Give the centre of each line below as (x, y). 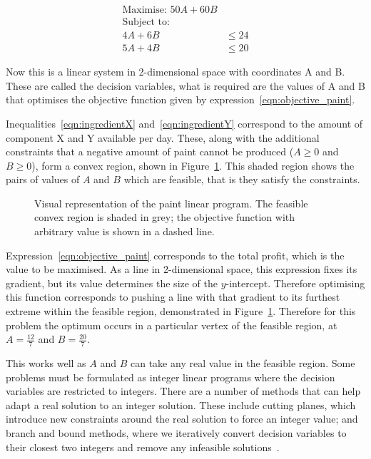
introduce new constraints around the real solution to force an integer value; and (182, 419)
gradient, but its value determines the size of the (112, 283)
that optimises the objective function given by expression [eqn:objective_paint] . (181, 99)
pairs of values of (43, 179)
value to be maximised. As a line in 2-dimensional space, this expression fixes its (182, 269)
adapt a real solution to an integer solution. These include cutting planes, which (181, 404)
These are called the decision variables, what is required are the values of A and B (185, 85)
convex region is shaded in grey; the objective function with (165, 217)
